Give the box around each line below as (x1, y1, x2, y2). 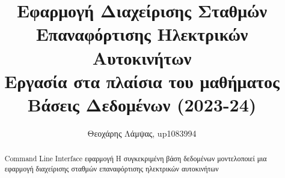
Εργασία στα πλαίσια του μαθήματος (4, 68, 280, 93)
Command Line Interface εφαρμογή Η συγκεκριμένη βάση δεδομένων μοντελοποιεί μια (4, 153, 267, 164)
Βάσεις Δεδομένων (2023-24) (27, 92, 257, 116)
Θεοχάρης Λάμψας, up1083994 (87, 126, 197, 139)
